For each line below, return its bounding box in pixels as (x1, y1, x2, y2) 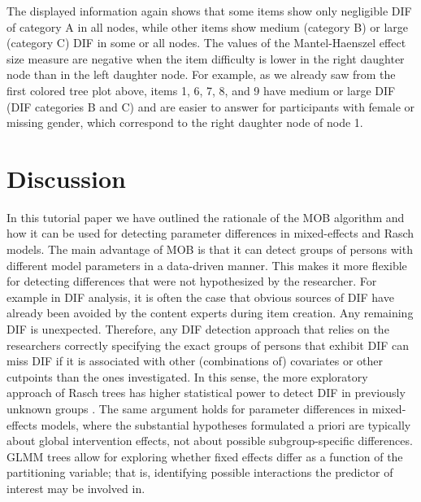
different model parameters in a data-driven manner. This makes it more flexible (7, 256, 407, 273)
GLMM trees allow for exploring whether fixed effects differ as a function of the (7, 447, 403, 465)
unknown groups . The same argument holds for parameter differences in (7, 400, 369, 417)
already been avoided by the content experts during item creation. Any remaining (7, 304, 414, 321)
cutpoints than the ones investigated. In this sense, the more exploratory (7, 368, 368, 385)
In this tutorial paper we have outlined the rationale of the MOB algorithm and (7, 208, 405, 225)
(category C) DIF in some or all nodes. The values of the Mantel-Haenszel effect (7, 34, 406, 51)
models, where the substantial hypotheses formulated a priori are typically (41, 416, 411, 433)
